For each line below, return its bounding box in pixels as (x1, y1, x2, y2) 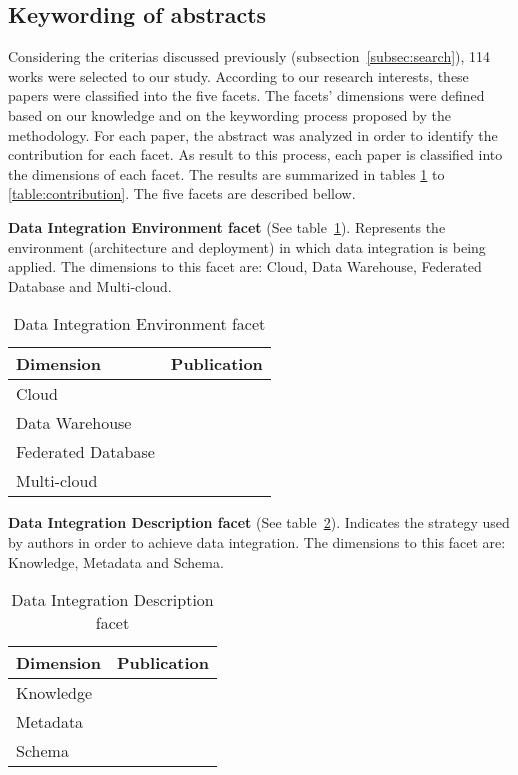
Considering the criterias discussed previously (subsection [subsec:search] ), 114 (8, 46, 491, 67)
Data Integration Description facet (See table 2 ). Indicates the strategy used (8, 512, 510, 533)
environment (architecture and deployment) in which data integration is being (8, 236, 486, 257)
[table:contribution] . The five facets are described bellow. (8, 183, 356, 204)
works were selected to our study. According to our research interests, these (8, 65, 469, 86)
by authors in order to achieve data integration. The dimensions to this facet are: (8, 531, 506, 552)
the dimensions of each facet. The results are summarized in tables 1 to (8, 163, 445, 184)
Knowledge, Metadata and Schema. (8, 551, 224, 572)
